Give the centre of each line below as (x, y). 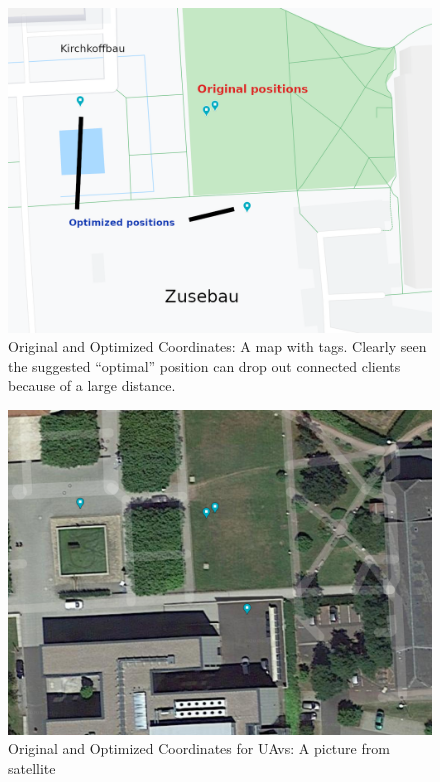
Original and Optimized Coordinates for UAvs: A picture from (199, 748)
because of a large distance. (92, 385)
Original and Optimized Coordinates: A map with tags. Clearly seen (217, 346)
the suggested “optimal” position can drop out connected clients (204, 365)
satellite (32, 767)
